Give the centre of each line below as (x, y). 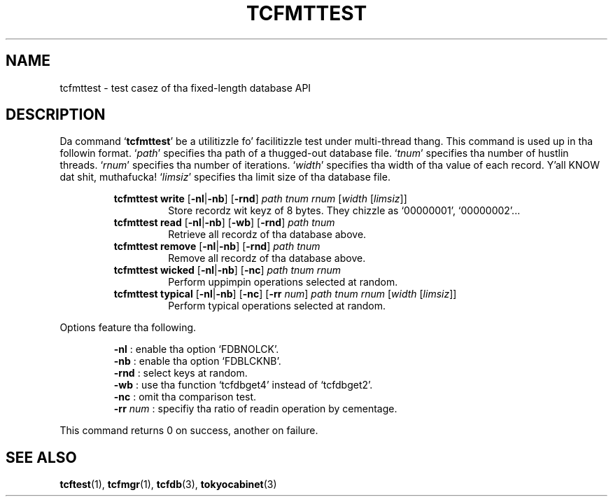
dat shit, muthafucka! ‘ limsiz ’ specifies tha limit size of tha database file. (225, 177)
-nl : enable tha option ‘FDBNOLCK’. (196, 349)
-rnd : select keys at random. (181, 373)
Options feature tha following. (128, 328)
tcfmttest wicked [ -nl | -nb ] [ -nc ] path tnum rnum (227, 270)
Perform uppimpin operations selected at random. (283, 282)
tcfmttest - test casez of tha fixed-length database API (185, 88)
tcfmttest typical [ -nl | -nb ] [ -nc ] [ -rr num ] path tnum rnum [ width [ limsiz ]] (285, 294)
